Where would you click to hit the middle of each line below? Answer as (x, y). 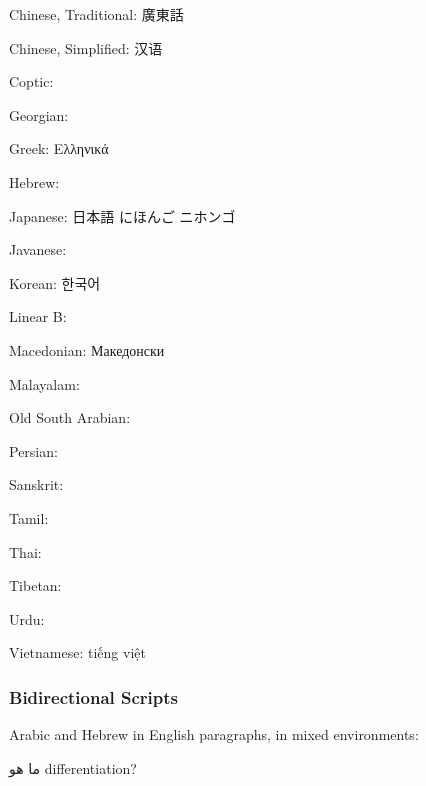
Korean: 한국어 (55, 282)
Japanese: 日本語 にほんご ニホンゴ (122, 215)
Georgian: (39, 114)
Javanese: (38, 249)
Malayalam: (44, 383)
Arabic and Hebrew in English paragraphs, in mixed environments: (214, 734)
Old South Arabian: (70, 417)
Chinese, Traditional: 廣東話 (96, 14)
